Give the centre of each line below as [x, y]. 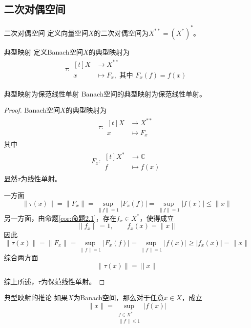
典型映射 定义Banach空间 [43, 51]
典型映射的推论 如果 [36, 298]
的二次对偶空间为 [121, 32]
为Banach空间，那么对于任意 [119, 298]
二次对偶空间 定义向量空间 [46, 32]
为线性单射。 [41, 179]
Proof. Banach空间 [32, 110]
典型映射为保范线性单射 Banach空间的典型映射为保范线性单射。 [105, 93]
